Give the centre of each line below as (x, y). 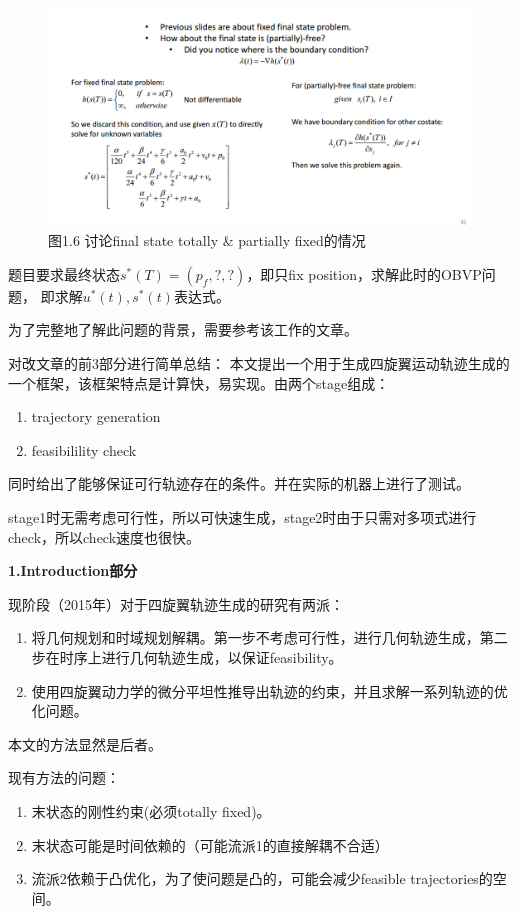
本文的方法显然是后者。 (85, 743)
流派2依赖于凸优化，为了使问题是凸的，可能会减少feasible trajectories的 (262, 878)
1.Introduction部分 (73, 570)
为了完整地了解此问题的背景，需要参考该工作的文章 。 (183, 329)
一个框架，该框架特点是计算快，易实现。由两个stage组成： (199, 382)
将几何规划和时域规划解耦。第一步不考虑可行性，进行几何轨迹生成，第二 (269, 637)
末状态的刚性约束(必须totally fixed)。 (151, 810)
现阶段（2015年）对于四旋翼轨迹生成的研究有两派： (176, 603)
